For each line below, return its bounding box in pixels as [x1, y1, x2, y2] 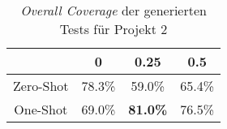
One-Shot [14, 100, 68, 118]
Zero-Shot [13, 76, 69, 95]
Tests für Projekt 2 [59, 19, 168, 38]
